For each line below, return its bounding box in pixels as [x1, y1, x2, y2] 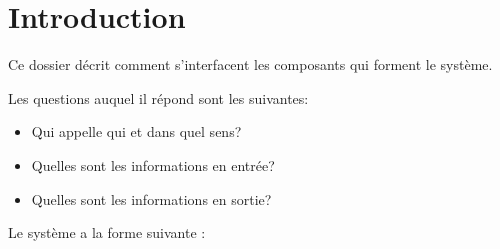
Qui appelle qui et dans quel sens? [31, 121, 242, 142]
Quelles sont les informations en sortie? [31, 188, 272, 209]
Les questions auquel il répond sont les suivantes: [8, 87, 309, 108]
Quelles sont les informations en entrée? [31, 154, 275, 175]
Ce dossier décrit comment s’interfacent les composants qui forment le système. [8, 54, 493, 75]
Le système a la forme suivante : [8, 222, 206, 243]
